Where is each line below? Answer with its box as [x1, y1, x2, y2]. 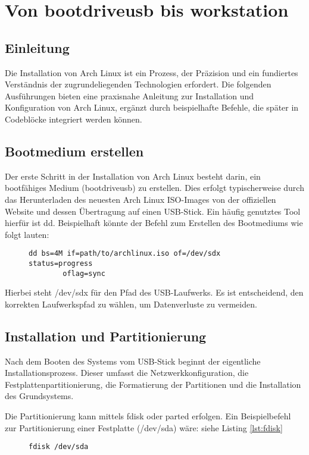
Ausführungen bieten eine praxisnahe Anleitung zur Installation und [5, 89, 254, 102]
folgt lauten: [5, 228, 49, 240]
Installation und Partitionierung [5, 327, 207, 345]
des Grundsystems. [5, 390, 74, 402]
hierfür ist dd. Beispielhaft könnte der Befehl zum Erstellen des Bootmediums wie [5, 216, 303, 229]
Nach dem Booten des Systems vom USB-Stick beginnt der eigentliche [5, 354, 261, 367]
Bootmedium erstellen [5, 142, 144, 160]
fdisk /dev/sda [29, 443, 89, 451]
